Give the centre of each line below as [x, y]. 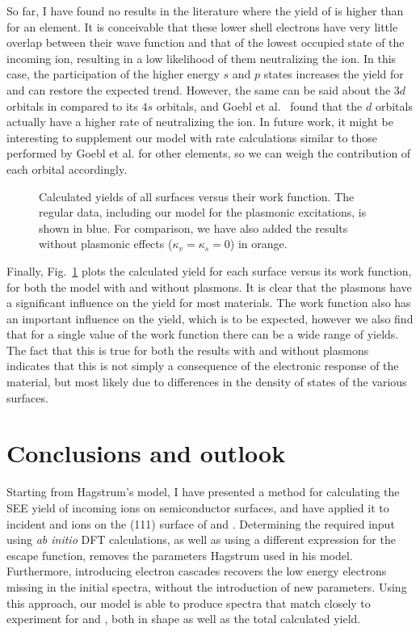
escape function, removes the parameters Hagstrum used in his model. [180, 555]
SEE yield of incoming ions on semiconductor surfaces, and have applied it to [198, 507]
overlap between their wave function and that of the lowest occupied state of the [206, 42]
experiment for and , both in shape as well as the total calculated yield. [184, 619]
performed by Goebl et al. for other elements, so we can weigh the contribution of [209, 153]
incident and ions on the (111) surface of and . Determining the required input [201, 523]
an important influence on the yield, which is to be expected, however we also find [210, 318]
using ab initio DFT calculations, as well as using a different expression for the [201, 539]
